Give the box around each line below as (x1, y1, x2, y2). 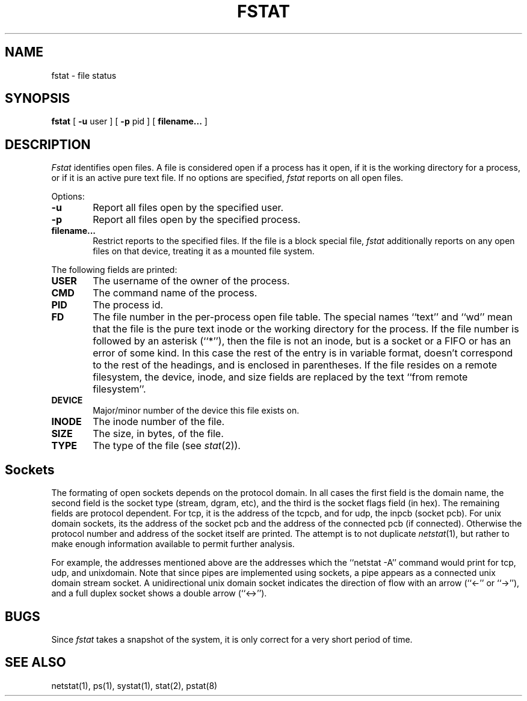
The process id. (93, 299, 164, 311)
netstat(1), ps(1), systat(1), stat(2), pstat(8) (51, 680, 218, 691)
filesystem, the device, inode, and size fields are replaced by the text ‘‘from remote (93, 371, 468, 384)
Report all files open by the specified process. (93, 213, 301, 226)
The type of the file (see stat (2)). (93, 439, 241, 452)
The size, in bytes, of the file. (93, 427, 224, 440)
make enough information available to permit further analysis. (51, 539, 295, 549)
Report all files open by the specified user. (93, 201, 284, 214)
